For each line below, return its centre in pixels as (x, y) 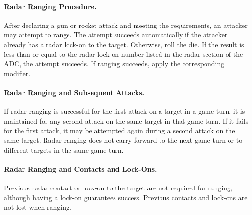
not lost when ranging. (38, 207)
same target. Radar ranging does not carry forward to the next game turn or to (123, 140)
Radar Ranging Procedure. (50, 6)
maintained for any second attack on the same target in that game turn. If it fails (126, 121)
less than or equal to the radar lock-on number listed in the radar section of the (124, 54)
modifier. (17, 73)
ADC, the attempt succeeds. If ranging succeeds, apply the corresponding (114, 64)
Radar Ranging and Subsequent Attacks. (74, 92)
